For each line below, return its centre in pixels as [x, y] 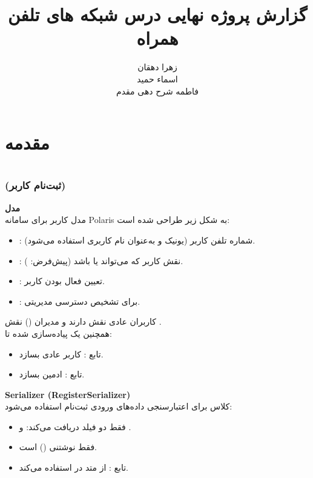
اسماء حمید [157, 78]
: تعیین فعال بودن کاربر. [62, 281]
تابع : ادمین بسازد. [52, 374]
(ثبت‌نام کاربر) [35, 185]
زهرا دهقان [157, 67]
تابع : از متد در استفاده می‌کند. [74, 467]
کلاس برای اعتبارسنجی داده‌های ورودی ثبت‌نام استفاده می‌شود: [119, 406]
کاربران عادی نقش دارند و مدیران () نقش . [83, 321]
